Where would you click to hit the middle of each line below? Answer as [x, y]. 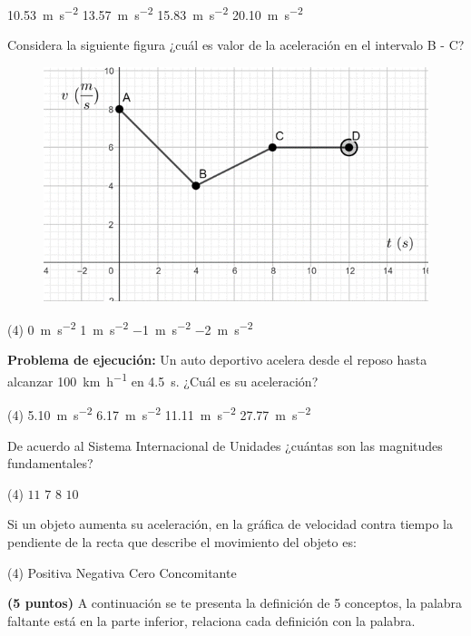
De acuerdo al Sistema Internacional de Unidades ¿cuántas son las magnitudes [225, 445]
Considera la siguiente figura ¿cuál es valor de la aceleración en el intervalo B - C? [236, 45]
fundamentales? [50, 463]
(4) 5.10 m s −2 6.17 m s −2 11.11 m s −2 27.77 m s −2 [159, 413]
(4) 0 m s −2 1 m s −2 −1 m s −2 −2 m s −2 [130, 328]
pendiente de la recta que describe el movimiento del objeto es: [182, 541]
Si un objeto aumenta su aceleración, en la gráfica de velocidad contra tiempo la [230, 524]
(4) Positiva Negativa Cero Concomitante [122, 572]
